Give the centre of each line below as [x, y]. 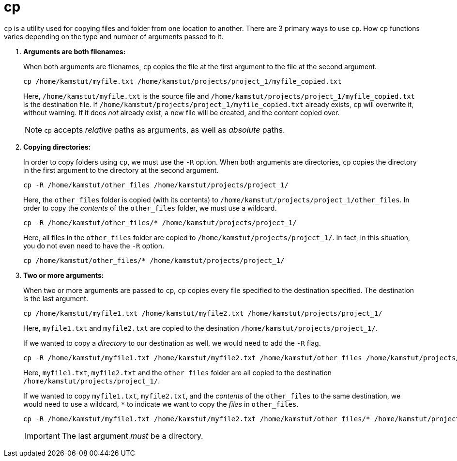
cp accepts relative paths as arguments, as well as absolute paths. [165, 130]
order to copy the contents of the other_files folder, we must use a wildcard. [150, 208]
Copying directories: [57, 147]
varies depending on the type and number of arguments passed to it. [114, 36]
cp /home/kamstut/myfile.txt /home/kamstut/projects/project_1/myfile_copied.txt [183, 81]
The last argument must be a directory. [132, 436]
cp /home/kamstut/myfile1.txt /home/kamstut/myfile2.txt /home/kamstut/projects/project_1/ [203, 313]
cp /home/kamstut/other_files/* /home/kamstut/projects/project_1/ [154, 260]
